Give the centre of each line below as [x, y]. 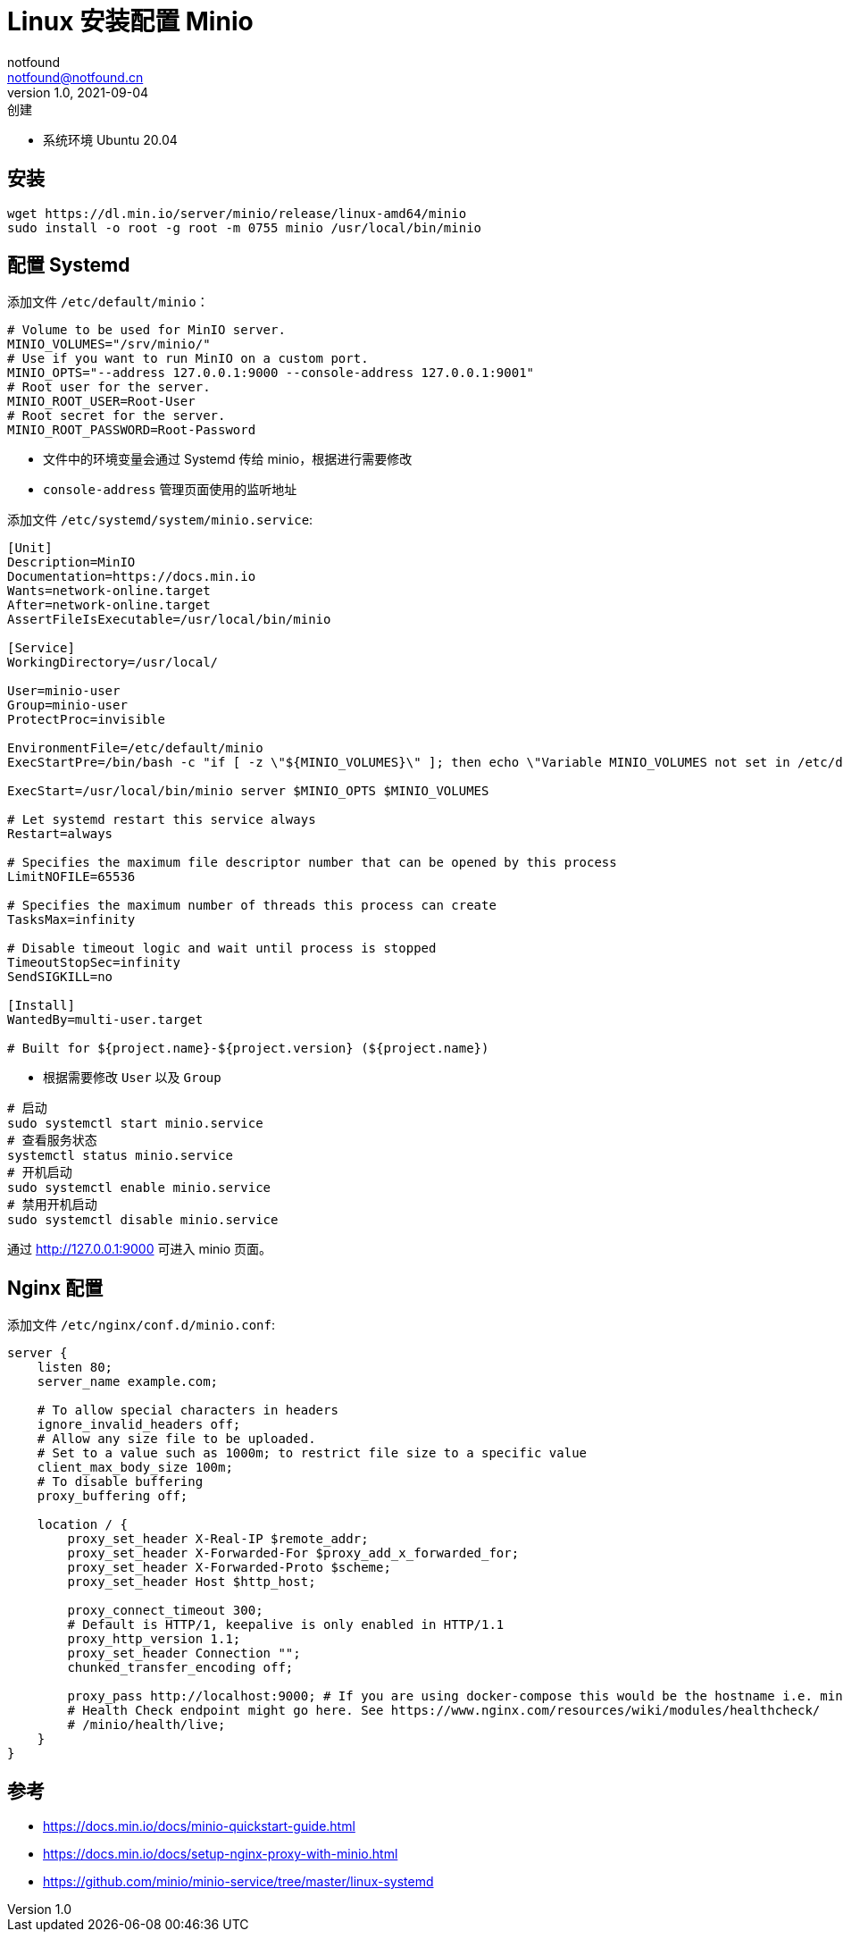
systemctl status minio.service [120, 1156]
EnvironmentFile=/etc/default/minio [135, 748]
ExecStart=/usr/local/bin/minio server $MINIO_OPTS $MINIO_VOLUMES [248, 791]
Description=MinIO [71, 562]
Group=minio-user [67, 705]
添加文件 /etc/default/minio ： [108, 302]
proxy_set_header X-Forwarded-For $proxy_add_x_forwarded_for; [293, 1553]
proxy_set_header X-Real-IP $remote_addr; [218, 1539]
